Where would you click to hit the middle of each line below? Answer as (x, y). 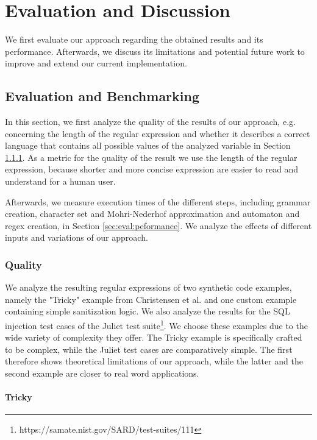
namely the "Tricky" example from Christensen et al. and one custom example (151, 299)
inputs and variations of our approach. (77, 237)
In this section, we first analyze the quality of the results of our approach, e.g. (150, 122)
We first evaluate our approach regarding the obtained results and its (134, 39)
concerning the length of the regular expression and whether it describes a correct (158, 133)
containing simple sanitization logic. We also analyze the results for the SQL (148, 311)
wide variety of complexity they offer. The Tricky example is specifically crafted (154, 337)
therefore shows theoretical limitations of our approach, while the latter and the (154, 361)
